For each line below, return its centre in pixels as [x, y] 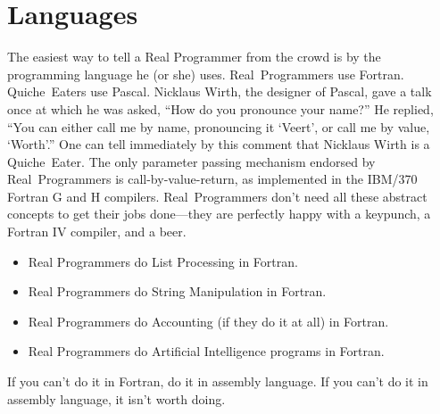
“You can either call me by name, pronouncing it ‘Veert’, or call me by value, [219, 126]
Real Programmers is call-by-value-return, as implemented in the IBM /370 [212, 179]
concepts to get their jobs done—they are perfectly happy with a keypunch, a [219, 214]
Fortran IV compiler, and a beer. [97, 232]
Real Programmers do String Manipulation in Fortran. [177, 291]
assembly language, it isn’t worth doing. [116, 398]
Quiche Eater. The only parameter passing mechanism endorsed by [191, 161]
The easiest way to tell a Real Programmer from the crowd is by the [194, 57]
